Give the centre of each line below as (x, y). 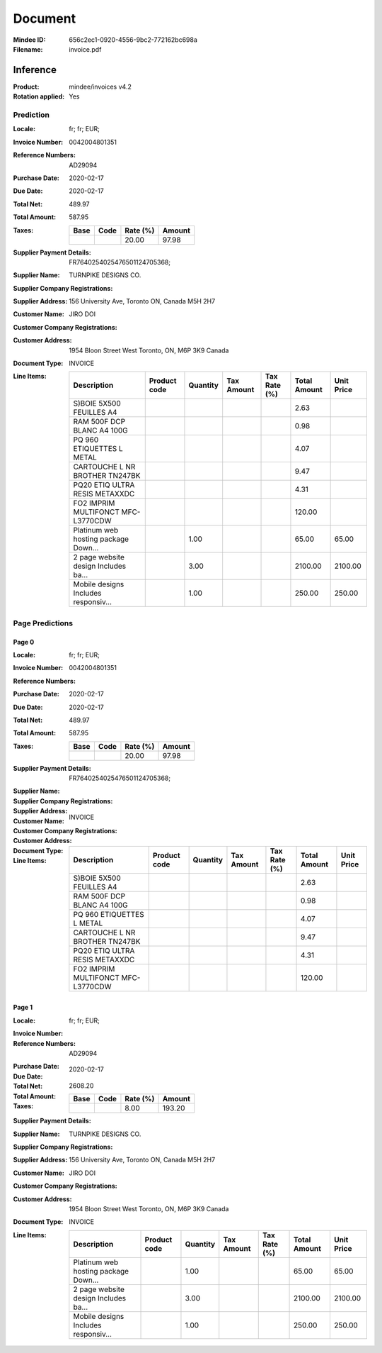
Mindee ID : (29, 40)
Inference (35, 70)
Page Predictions (43, 623)
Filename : (28, 49)
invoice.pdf (85, 49)
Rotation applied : (39, 96)
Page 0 (24, 642)
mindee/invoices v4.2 (100, 87)
